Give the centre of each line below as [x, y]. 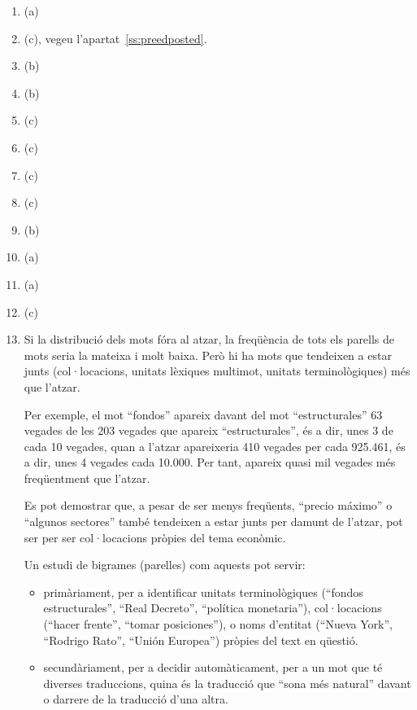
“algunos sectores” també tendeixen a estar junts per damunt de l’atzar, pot [213, 522]
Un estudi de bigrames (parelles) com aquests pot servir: [165, 565]
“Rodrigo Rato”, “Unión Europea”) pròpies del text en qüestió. [201, 640]
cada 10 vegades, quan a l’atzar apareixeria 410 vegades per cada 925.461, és [215, 446]
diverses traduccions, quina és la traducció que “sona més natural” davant [227, 683]
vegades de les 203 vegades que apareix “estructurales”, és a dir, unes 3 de [208, 430]
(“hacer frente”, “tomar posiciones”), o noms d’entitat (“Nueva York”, [218, 624]
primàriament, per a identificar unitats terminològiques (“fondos [203, 592]
